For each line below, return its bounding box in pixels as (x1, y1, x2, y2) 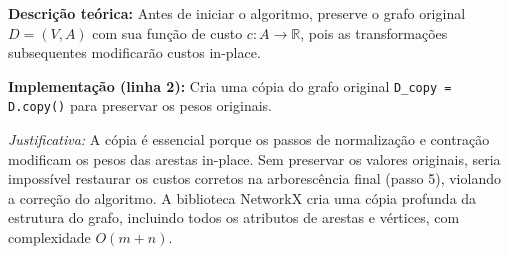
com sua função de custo (92, 22, 243, 43)
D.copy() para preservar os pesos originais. (8, 95, 272, 116)
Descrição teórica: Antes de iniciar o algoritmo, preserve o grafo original (8, 3, 466, 23)
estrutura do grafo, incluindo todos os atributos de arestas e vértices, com (8, 207, 460, 228)
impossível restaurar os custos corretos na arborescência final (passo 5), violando (8, 168, 501, 189)
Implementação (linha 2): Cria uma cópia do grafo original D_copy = (8, 75, 452, 96)
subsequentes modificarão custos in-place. (8, 42, 261, 63)
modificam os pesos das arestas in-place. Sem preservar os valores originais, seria (8, 148, 501, 169)
